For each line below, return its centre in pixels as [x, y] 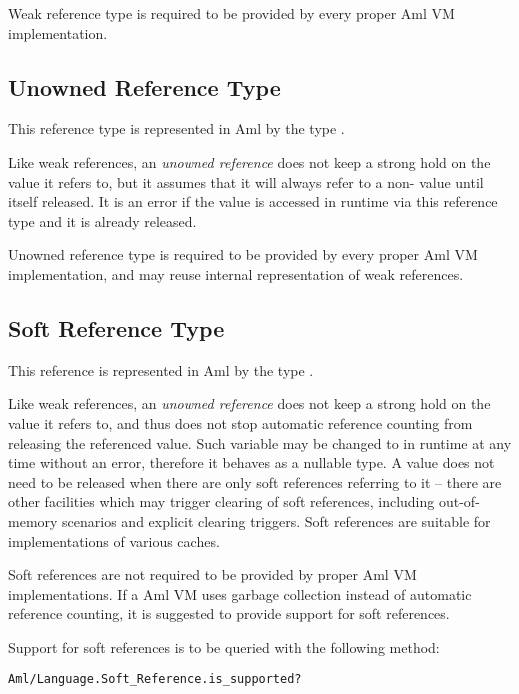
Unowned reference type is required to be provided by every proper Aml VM [243, 254]
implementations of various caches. [114, 540]
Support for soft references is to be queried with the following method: [224, 646]
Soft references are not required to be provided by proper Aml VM [212, 574]
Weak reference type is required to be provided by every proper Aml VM [231, 13]
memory [33, 520]
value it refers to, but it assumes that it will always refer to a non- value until [246, 181]
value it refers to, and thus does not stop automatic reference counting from [240, 422]
